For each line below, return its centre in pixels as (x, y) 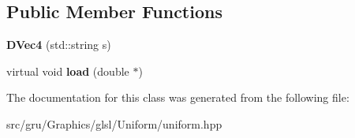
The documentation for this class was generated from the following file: (178, 97)
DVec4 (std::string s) (59, 45)
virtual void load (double (68, 71)
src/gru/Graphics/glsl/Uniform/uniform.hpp (114, 123)
